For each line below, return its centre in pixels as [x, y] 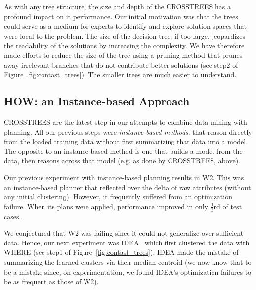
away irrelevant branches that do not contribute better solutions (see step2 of [121, 65]
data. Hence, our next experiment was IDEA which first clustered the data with [127, 242]
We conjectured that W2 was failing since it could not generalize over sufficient [124, 233]
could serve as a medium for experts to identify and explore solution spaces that [125, 26]
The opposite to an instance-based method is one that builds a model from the [123, 151]
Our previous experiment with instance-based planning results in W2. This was [124, 177]
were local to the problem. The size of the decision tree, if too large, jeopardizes [125, 35]
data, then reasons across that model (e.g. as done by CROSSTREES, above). [122, 161]
